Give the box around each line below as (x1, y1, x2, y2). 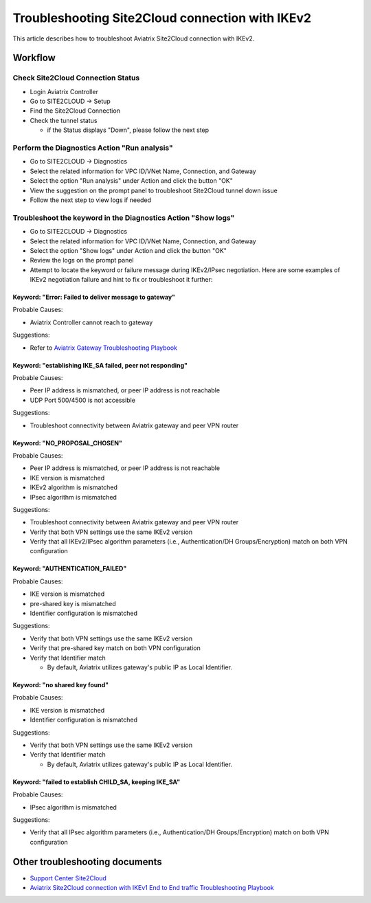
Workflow (12, 52, 56, 64)
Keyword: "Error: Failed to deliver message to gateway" (12, 293, 175, 302)
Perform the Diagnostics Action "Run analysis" (12, 143, 173, 153)
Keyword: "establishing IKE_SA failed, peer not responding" (12, 361, 188, 369)
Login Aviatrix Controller (30, 87, 99, 96)
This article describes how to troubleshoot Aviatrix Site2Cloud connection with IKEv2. (12, 34, 255, 43)
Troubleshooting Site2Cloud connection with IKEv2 (12, 10, 312, 25)
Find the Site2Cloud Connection (30, 107, 120, 115)
